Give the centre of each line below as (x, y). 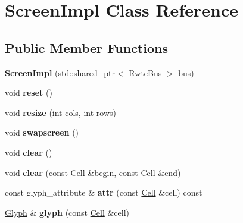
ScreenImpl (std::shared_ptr (60, 72)
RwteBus (145, 72)
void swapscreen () (42, 132)
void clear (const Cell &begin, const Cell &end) (93, 172)
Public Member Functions (86, 47)
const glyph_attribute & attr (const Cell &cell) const (104, 192)
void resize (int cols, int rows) (60, 112)
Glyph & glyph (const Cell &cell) (67, 212)
